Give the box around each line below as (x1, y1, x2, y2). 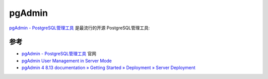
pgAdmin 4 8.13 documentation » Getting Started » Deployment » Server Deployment (21, 65, 196, 71)
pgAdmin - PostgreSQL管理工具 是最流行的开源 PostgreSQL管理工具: (9, 25, 150, 31)
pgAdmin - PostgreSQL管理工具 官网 (21, 51, 97, 57)
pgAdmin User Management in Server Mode (21, 58, 112, 64)
